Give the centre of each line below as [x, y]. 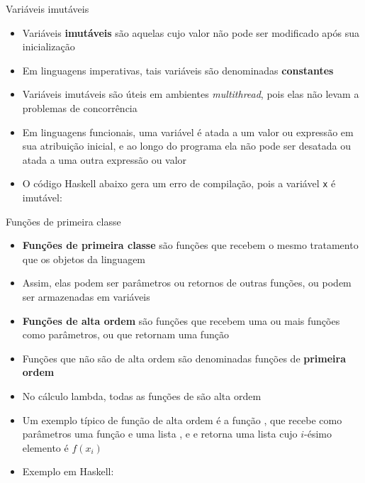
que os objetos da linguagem [84, 259]
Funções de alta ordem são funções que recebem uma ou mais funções [181, 320]
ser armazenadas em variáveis [86, 296]
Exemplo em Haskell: [68, 471]
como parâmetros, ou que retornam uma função [125, 334]
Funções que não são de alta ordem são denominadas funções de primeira [184, 358]
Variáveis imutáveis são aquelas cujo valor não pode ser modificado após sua [191, 32]
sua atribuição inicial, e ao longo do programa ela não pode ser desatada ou [186, 146]
